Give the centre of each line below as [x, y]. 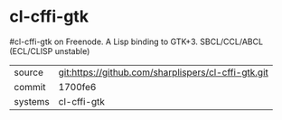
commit [30, 87]
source [28, 72]
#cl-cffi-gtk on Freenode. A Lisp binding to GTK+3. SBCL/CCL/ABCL [136, 42]
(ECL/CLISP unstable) [50, 51]
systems [32, 101]
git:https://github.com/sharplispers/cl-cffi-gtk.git [163, 72]
